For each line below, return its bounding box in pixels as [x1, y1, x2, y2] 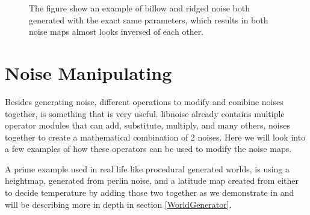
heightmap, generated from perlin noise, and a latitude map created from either [5, 174, 299, 187]
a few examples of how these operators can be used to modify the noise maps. [5, 142, 292, 155]
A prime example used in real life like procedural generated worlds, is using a [5, 162, 290, 175]
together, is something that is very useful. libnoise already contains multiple [5, 107, 285, 120]
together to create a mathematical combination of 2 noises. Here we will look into [5, 130, 306, 143]
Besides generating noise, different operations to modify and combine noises [5, 95, 284, 107]
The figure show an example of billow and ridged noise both [29, 2, 250, 14]
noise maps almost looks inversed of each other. [29, 25, 204, 38]
